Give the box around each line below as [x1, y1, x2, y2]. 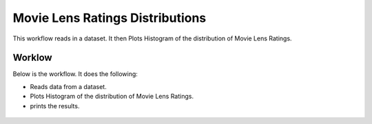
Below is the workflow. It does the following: [12, 70, 138, 78]
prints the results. [30, 101, 80, 110]
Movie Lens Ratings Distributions [12, 10, 207, 25]
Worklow [12, 52, 52, 64]
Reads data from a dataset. [30, 82, 107, 90]
